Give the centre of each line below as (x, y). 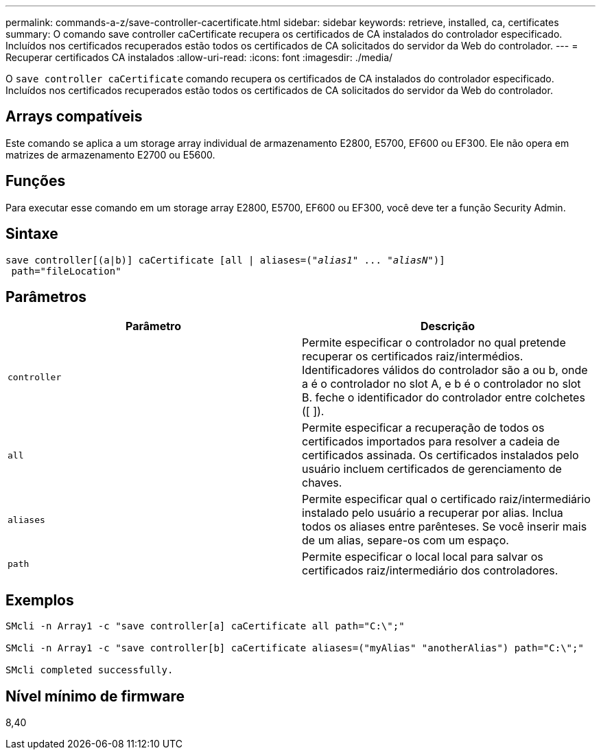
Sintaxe (32, 234)
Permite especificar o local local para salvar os (423, 557)
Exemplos (40, 600)
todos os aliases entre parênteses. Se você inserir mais (445, 527)
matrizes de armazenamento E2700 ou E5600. (110, 154)
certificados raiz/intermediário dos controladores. (430, 571)
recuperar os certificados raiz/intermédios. (413, 357)
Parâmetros (46, 297)
